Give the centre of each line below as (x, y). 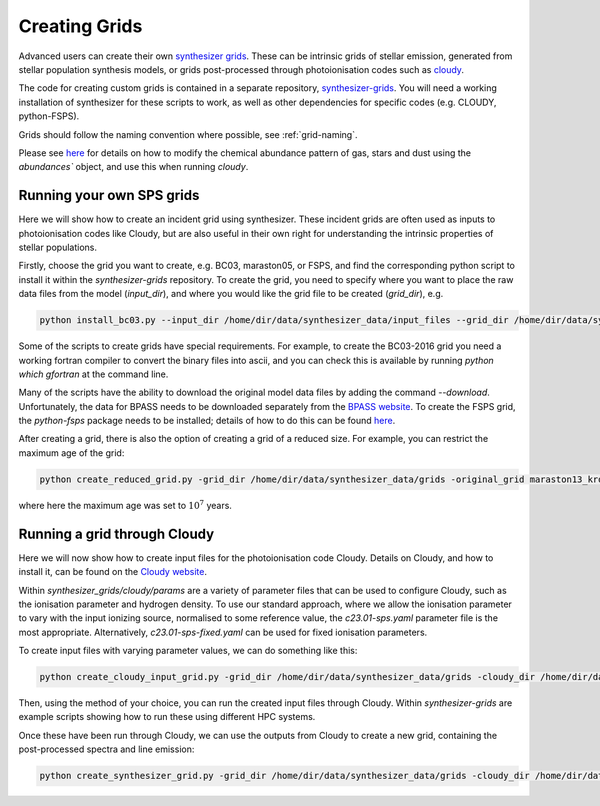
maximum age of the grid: (71, 452)
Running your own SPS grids (109, 195)
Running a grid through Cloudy (116, 533)
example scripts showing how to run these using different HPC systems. (167, 717)
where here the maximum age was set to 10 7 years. (125, 504)
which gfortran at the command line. (93, 374)
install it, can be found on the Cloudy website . (112, 572)
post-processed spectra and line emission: (106, 749)
